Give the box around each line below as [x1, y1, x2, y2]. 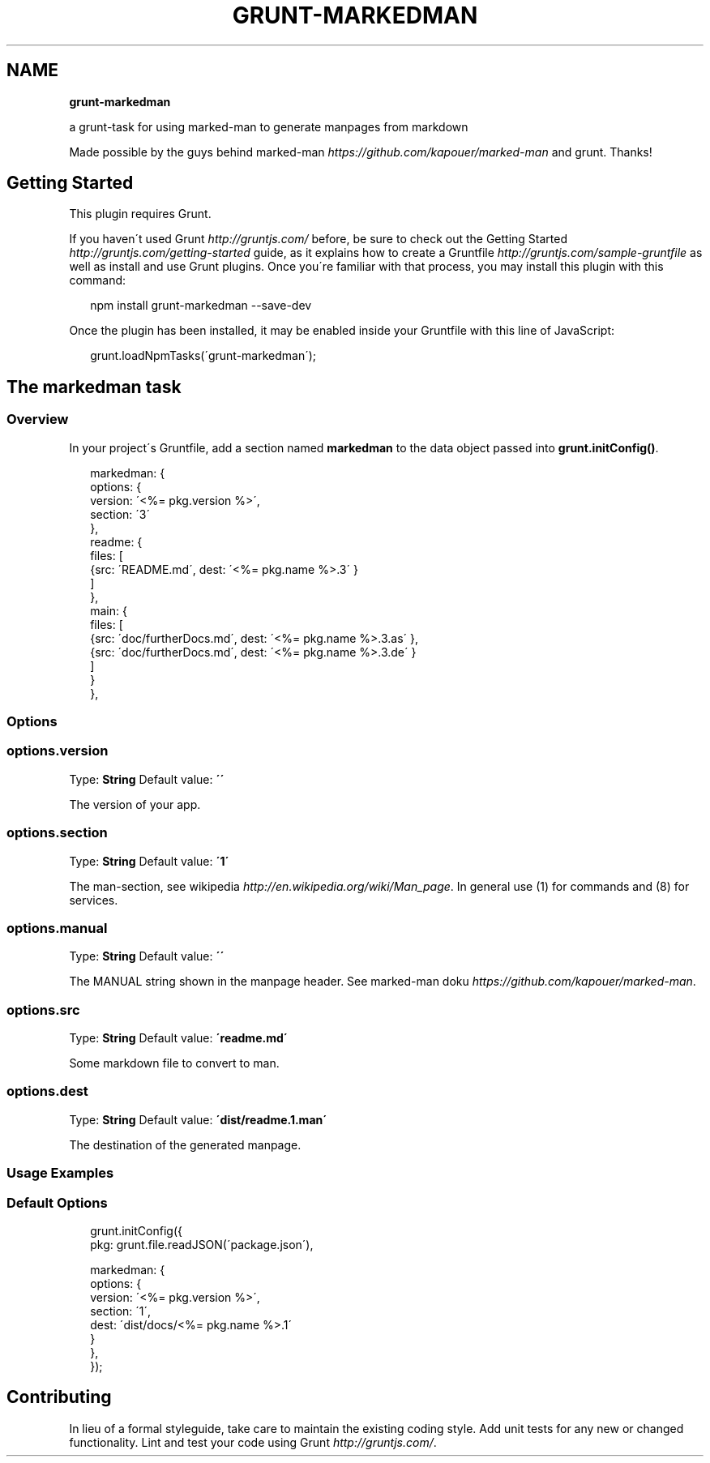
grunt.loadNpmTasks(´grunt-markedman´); [90, 349, 317, 363]
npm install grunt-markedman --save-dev [90, 298, 312, 313]
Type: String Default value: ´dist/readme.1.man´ [69, 1112, 327, 1127]
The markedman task [6, 376, 182, 397]
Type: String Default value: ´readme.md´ [69, 1031, 288, 1046]
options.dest [6, 1083, 88, 1100]
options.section [6, 824, 108, 841]
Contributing [6, 1387, 112, 1408]
